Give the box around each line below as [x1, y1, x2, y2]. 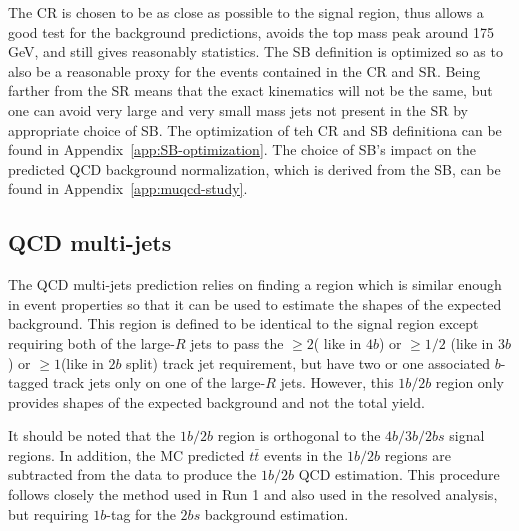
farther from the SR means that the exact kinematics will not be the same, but [8, 80, 493, 101]
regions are [384, 444, 451, 465]
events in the [264, 444, 343, 465]
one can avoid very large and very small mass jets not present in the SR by [8, 99, 468, 120]
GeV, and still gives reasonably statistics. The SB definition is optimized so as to [8, 41, 503, 62]
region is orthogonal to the [217, 425, 381, 446]
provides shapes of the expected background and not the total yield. [8, 391, 425, 412]
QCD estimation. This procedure [298, 464, 500, 485]
